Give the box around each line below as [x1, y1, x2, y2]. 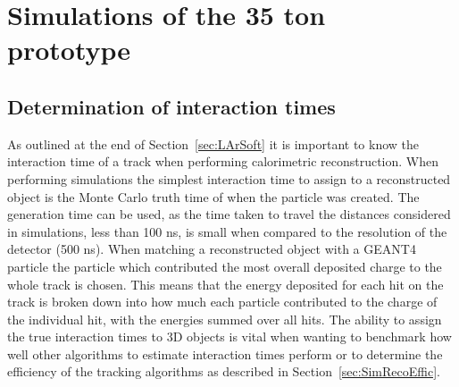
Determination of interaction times [7, 92, 336, 120]
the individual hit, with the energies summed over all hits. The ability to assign [7, 309, 442, 328]
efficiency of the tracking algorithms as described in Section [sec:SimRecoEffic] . [7, 362, 440, 381]
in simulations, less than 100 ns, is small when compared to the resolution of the [7, 222, 447, 240]
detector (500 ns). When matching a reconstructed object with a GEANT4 [7, 240, 416, 258]
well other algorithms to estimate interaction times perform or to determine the [7, 344, 443, 363]
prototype [7, 31, 131, 68]
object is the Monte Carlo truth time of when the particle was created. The [7, 187, 420, 206]
